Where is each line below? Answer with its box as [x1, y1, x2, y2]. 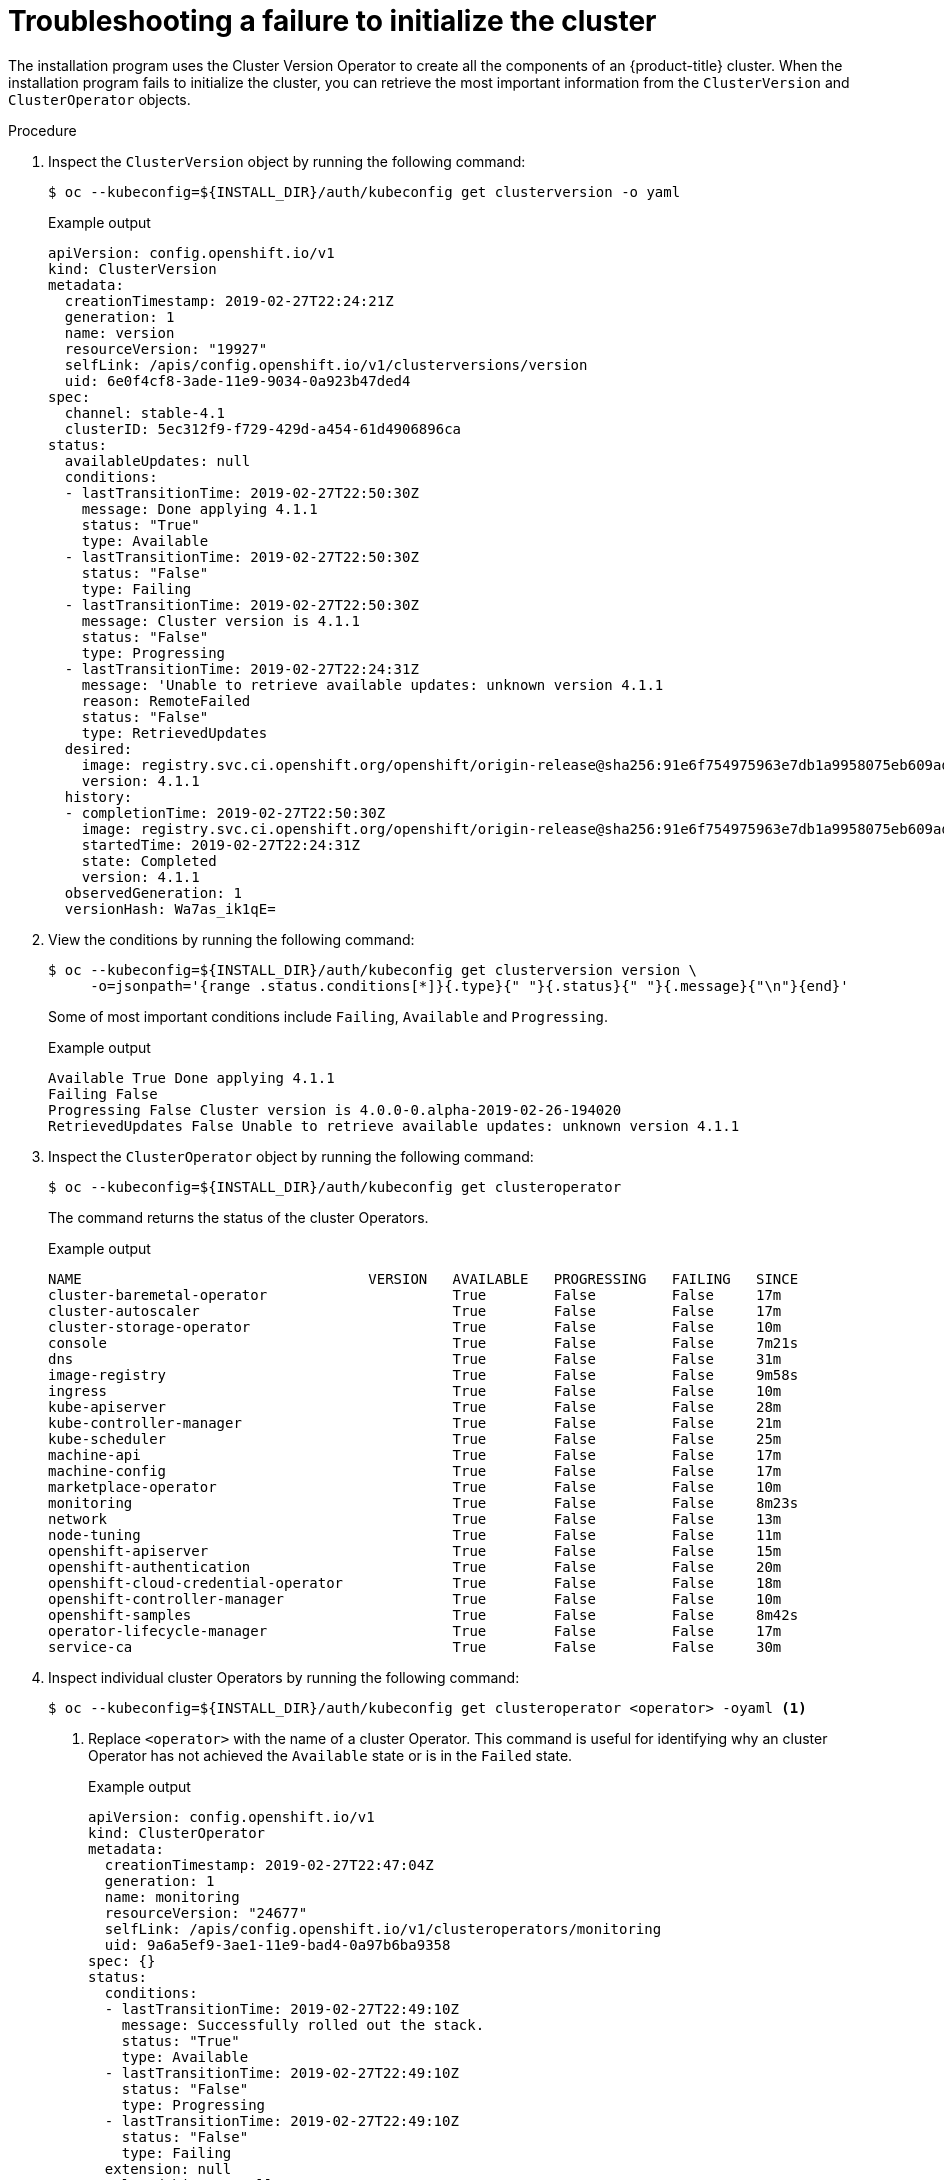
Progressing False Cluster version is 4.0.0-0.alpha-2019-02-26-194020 [48, 1101, 622, 1118]
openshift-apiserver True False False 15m [48, 1542, 782, 1559]
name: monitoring [104, 1888, 240, 1905]
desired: [64, 740, 133, 757]
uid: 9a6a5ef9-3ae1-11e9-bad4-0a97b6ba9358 [104, 1936, 451, 1953]
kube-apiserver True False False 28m [48, 1398, 782, 1415]
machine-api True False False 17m [48, 1446, 782, 1463]
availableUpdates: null [64, 452, 251, 469]
